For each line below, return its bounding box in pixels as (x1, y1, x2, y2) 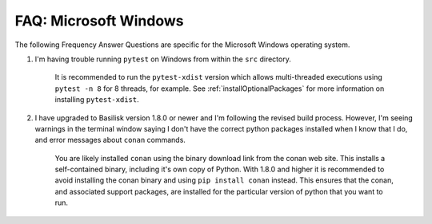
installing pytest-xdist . (54, 95, 139, 104)
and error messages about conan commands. (34, 136, 186, 145)
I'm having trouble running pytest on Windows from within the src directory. (34, 54, 291, 64)
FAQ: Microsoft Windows (14, 12, 184, 29)
